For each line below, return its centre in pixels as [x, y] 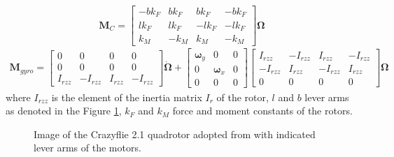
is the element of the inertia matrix [127, 97]
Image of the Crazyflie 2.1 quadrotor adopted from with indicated [175, 134]
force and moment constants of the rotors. [262, 111]
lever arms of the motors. [87, 148]
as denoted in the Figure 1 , [64, 111]
